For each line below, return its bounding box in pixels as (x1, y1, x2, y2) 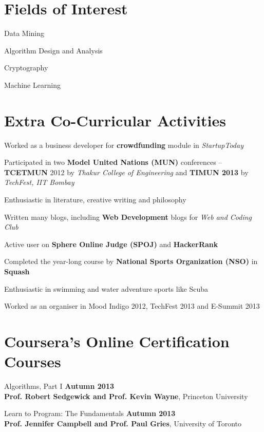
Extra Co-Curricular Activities (4, 109, 226, 130)
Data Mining (4, 28, 44, 39)
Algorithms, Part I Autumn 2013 (4, 381, 114, 391)
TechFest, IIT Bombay (4, 177, 74, 187)
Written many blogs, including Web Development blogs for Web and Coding (4, 211, 252, 222)
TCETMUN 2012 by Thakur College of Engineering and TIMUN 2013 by (4, 166, 249, 177)
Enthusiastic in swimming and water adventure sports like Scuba (4, 283, 208, 294)
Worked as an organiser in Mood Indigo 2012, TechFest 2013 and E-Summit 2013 (4, 300, 260, 311)
